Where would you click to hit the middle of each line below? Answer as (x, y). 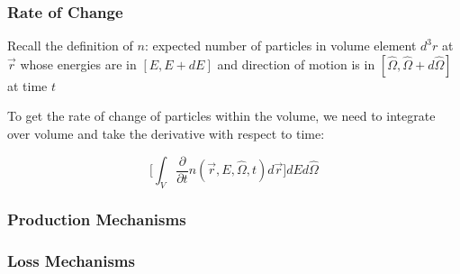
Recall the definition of (70, 46)
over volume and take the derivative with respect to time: (166, 133)
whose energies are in (78, 64)
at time (27, 85)
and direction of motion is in (296, 64)
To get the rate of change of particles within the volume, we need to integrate (221, 116)
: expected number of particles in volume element (280, 46)
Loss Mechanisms (71, 260)
